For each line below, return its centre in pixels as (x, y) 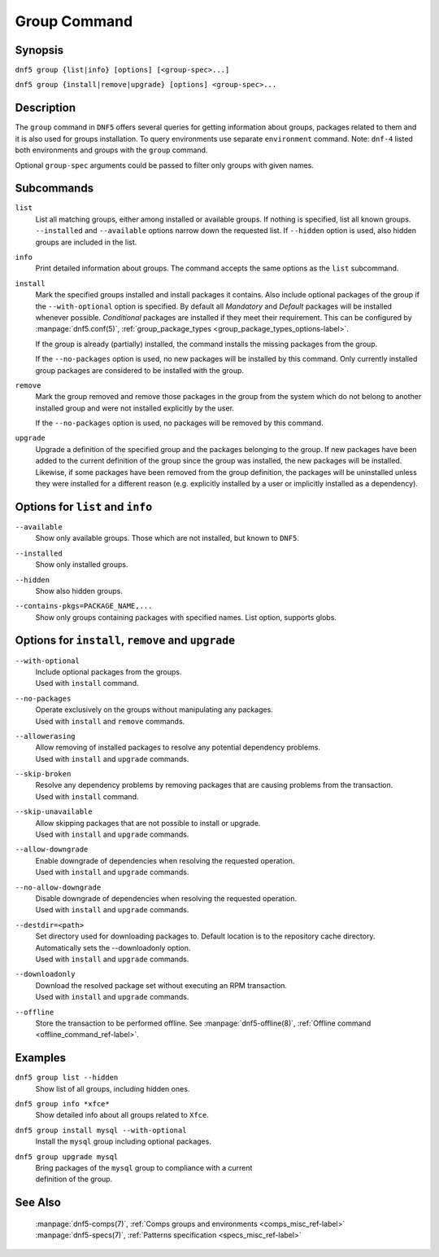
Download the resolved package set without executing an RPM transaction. (161, 985)
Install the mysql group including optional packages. (123, 1141)
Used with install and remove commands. (110, 721)
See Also (38, 1203)
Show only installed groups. (82, 565)
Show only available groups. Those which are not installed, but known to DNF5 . (167, 538)
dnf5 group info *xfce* (62, 1103)
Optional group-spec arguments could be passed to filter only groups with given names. (165, 165)
